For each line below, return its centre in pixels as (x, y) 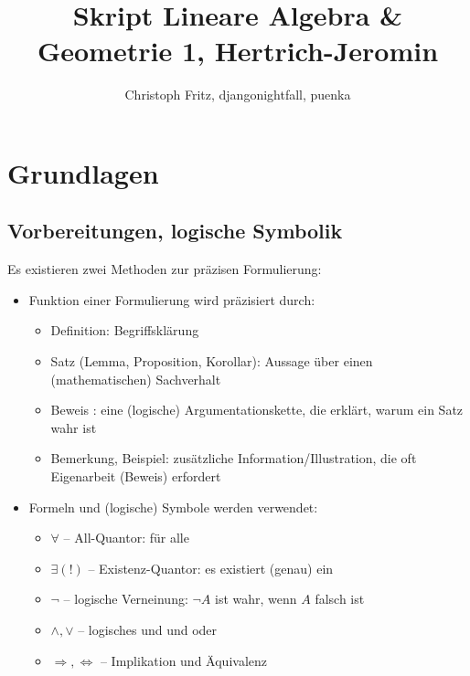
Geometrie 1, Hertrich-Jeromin (238, 51)
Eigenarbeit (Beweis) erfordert (136, 476)
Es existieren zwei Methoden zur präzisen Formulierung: (165, 269)
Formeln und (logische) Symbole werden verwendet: (173, 507)
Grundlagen (83, 172)
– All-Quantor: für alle (126, 538)
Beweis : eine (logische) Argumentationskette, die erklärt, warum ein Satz (257, 410)
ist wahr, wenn (256, 599)
